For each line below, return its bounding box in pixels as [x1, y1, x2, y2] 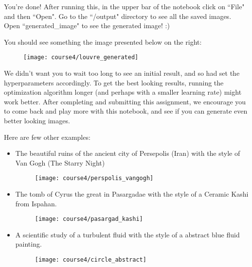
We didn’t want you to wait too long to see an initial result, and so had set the [4, 68, 240, 78]
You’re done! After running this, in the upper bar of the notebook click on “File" [4, 1, 245, 11]
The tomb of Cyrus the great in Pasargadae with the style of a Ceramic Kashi [15, 189, 249, 199]
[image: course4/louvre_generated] [23, 54, 139, 61]
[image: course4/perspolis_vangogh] [35, 175, 154, 182]
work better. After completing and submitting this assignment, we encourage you [4, 96, 246, 106]
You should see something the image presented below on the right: [4, 36, 202, 47]
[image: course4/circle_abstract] [35, 256, 146, 264]
